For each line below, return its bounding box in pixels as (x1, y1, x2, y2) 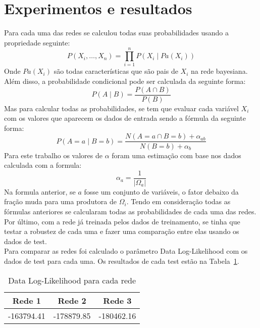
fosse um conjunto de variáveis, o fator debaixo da (84, 186, 239, 197)
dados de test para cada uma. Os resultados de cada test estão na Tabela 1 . (4, 255, 239, 266)
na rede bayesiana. (191, 66, 248, 76)
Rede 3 (103, 294, 132, 306)
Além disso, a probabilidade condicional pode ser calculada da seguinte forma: (4, 76, 246, 86)
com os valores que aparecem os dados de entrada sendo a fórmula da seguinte (4, 113, 246, 123)
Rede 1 (12, 294, 41, 306)
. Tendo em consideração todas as (126, 196, 231, 207)
